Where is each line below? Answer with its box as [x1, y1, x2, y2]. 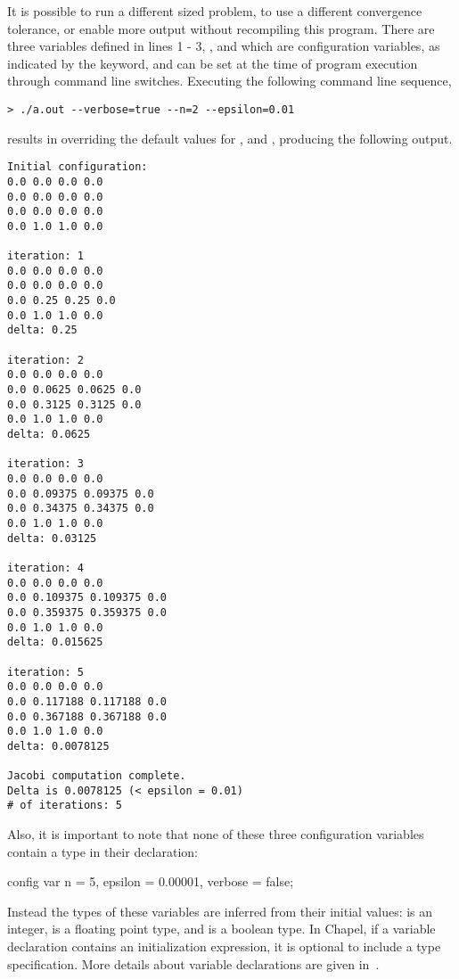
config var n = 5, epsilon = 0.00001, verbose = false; [7, 872, 294, 891]
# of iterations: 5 [7, 799, 122, 812]
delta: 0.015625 [7, 636, 103, 649]
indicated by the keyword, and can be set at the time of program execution [7, 53, 418, 72]
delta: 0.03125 [7, 531, 97, 545]
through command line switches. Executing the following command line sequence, [7, 71, 452, 90]
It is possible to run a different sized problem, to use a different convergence [7, 2, 422, 20]
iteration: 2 [7, 353, 84, 366]
